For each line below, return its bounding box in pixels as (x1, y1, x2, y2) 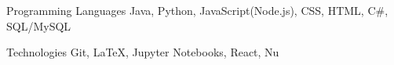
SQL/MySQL (6, 17, 71, 34)
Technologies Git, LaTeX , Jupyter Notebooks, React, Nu (6, 44, 279, 60)
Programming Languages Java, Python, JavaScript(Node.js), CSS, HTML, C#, (6, 2, 389, 18)
